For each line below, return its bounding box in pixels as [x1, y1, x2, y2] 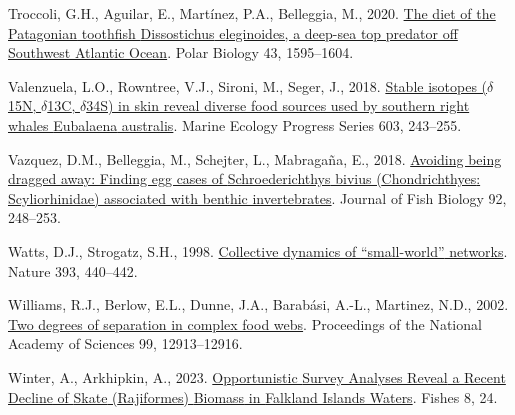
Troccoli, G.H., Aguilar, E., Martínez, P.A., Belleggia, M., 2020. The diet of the [8, 3, 496, 23]
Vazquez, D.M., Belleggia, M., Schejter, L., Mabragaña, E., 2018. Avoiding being [8, 148, 502, 169]
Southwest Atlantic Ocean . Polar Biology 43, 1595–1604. [8, 42, 354, 63]
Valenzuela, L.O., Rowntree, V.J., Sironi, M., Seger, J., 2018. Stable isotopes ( [8, 75, 488, 96]
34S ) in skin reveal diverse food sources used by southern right [86, 95, 470, 116]
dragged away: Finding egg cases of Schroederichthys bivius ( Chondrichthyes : [8, 168, 481, 189]
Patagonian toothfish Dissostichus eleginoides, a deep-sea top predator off [8, 22, 458, 43]
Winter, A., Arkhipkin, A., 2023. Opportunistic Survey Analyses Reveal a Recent [8, 366, 506, 387]
